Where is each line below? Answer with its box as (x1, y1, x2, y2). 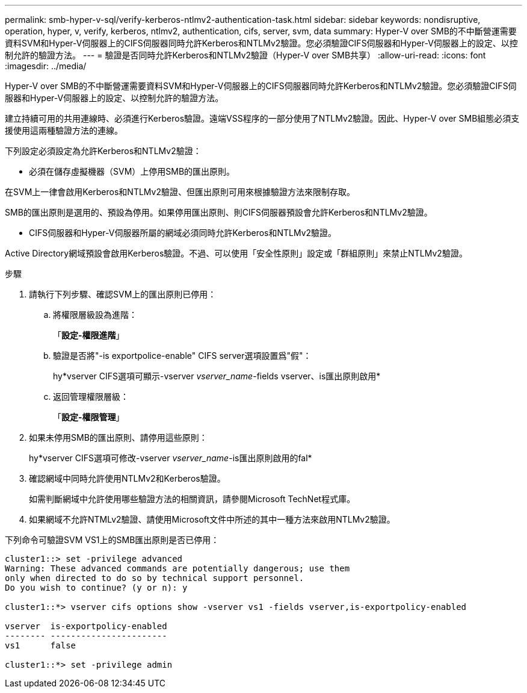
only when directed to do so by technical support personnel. (5, 573, 304, 583)
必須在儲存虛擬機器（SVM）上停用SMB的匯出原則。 (29, 166, 235, 176)
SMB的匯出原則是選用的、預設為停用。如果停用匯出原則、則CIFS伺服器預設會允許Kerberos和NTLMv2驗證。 (5, 207, 433, 217)
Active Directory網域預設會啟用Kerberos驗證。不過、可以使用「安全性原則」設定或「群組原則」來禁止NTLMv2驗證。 (5, 248, 467, 258)
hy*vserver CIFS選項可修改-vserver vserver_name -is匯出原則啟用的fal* (29, 453, 312, 463)
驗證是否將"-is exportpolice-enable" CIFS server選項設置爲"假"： (53, 350, 312, 361)
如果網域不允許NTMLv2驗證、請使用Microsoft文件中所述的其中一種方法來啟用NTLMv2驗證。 (29, 514, 395, 524)
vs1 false (5, 641, 76, 650)
